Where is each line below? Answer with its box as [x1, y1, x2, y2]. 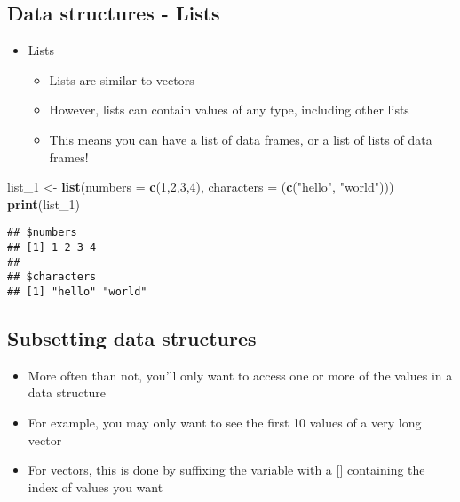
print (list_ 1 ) [7, 194, 80, 213]
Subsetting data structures [7, 325, 257, 352]
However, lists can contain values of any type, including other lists [49, 100, 409, 119]
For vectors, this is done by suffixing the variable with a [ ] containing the [28, 460, 425, 479]
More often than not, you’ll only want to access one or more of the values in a [28, 365, 453, 384]
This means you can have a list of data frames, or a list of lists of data [49, 129, 432, 148]
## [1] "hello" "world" [7, 285, 147, 298]
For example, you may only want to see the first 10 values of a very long [28, 413, 422, 432]
